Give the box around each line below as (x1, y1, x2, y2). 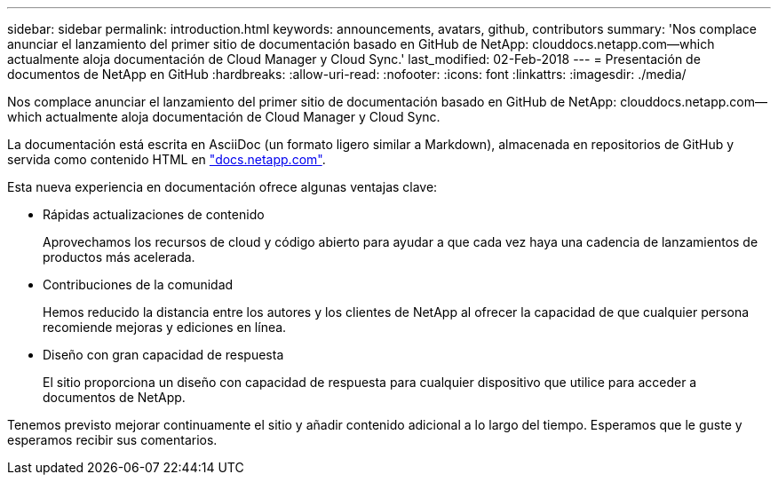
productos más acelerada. (43, 249, 195, 265)
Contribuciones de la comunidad (43, 277, 234, 292)
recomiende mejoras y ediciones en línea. (43, 320, 287, 335)
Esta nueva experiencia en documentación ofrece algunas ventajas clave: (7, 179, 438, 194)
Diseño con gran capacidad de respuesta (43, 347, 284, 362)
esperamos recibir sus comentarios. (7, 432, 218, 447)
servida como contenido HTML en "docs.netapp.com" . (7, 152, 326, 167)
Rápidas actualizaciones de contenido (43, 207, 265, 222)
